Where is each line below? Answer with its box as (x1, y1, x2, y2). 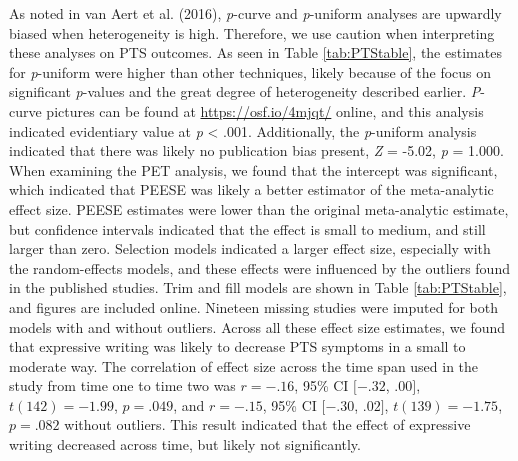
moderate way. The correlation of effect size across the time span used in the (9, 355, 479, 376)
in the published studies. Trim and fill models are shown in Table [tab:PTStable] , (9, 277, 507, 298)
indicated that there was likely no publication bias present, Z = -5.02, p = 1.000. (9, 140, 504, 161)
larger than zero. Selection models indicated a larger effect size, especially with (9, 238, 491, 259)
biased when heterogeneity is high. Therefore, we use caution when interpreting (9, 22, 495, 43)
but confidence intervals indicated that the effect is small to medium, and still (9, 218, 486, 239)
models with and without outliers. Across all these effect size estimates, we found (9, 316, 506, 337)
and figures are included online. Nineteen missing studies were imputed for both (9, 296, 499, 317)
